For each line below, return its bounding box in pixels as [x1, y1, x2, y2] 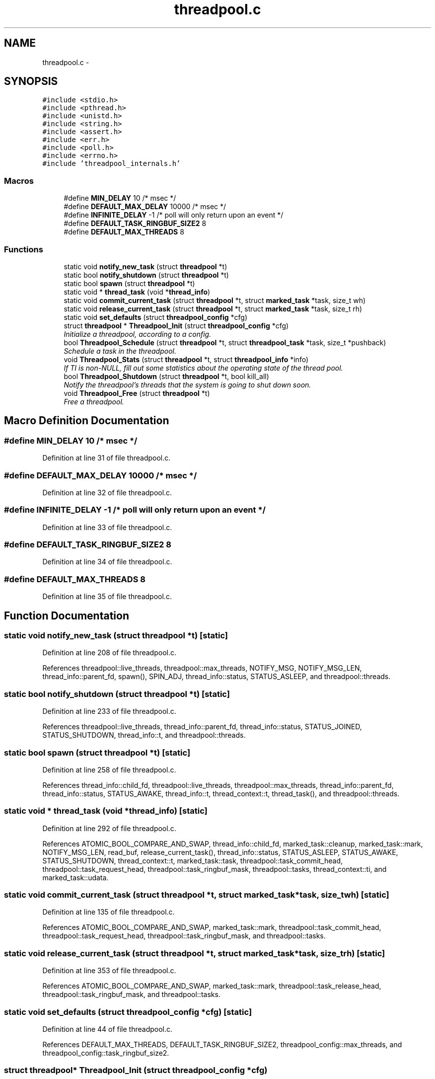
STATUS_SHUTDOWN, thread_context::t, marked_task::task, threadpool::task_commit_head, [42, 856, 343, 865]
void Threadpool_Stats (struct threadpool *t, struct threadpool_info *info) [64, 355, 308, 364]
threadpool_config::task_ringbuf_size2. [42, 1048, 169, 1057]
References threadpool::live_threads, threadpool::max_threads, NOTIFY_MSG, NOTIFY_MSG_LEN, [42, 664, 362, 673]
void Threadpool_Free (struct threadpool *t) [64, 388, 210, 397]
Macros [4, 175, 34, 186]
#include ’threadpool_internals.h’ [42, 159, 181, 168]
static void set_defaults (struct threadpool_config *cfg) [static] [4, 1006, 252, 1017]
